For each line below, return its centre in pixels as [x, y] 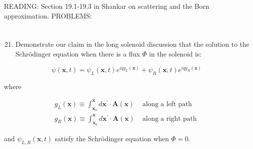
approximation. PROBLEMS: [48, 15]
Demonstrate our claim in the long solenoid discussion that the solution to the [132, 44]
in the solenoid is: [175, 53]
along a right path [170, 119]
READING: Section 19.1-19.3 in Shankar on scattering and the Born [107, 6]
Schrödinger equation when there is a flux [78, 53]
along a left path [167, 104]
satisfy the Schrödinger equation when [112, 138]
